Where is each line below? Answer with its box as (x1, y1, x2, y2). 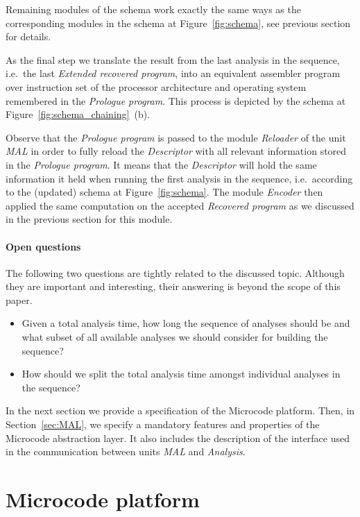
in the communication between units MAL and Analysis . (6, 444, 246, 459)
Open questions (6, 239, 81, 253)
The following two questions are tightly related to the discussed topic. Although (6, 265, 345, 280)
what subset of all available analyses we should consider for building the (22, 330, 328, 344)
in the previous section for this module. (6, 212, 173, 226)
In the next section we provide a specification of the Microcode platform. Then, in (6, 403, 355, 418)
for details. (6, 29, 51, 44)
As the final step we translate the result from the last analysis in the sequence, (6, 52, 340, 67)
